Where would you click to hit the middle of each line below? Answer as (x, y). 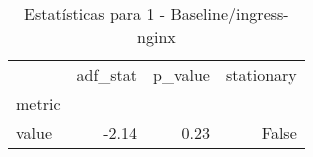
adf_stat (107, 74)
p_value (181, 74)
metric (38, 103)
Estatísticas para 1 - (95, 13)
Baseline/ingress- (229, 13)
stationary (261, 74)
